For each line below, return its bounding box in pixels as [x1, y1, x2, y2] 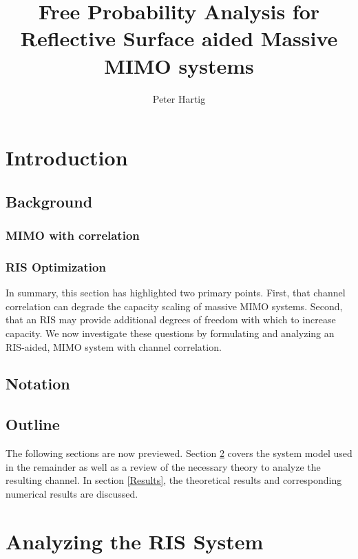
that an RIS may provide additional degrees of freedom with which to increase [6, 312, 336, 327]
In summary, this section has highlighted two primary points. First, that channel [6, 285, 346, 300]
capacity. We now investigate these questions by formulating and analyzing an [6, 325, 335, 340]
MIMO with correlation [6, 226, 140, 243]
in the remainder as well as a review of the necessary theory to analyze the [6, 459, 321, 474]
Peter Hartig [152, 91, 206, 105]
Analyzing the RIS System [6, 527, 264, 555]
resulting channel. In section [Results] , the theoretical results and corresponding [6, 473, 342, 487]
